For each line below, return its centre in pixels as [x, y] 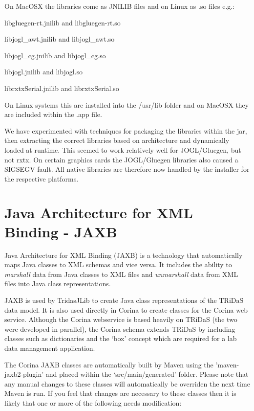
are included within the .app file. [53, 114]
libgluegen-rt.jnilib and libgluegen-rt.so [63, 22]
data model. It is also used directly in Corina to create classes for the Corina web [126, 309]
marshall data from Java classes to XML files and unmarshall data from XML [121, 274]
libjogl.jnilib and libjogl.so [43, 72]
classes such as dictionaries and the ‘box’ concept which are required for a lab [121, 338]
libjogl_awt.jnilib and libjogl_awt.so [60, 39]
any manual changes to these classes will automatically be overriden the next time [127, 383]
